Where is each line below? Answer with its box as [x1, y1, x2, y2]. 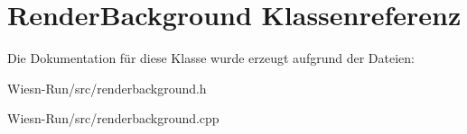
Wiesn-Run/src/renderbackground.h [7, 78, 207, 97]
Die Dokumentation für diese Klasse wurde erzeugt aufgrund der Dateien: [7, 49, 415, 67]
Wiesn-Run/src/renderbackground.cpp [7, 109, 219, 128]
